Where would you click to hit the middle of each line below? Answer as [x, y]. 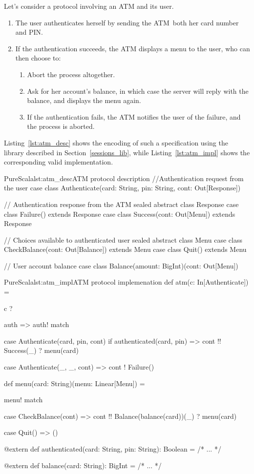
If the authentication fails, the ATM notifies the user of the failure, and [134, 116]
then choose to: [38, 58]
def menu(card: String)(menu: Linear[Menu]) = [74, 383]
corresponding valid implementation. [59, 162]
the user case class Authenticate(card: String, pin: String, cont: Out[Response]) [122, 188]
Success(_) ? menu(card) [42, 350]
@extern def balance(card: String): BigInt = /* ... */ [83, 465]
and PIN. [29, 32]
